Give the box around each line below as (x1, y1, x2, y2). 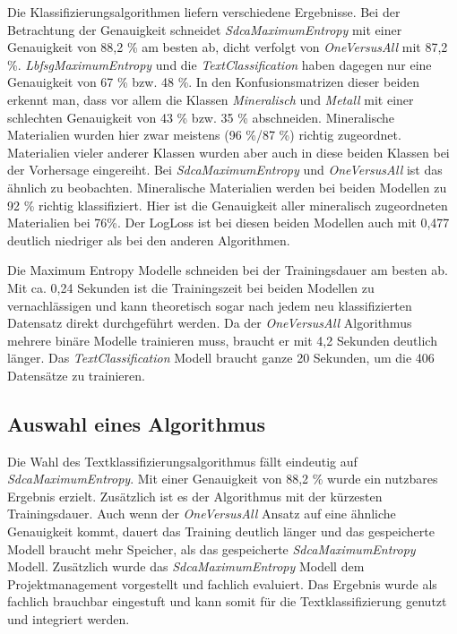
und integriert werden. (7, 610, 130, 629)
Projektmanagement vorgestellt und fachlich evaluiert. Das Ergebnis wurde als (7, 574, 437, 593)
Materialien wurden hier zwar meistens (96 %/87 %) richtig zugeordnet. (7, 125, 401, 144)
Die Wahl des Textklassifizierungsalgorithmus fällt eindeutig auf (7, 451, 358, 470)
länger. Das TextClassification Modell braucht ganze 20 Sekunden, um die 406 (7, 348, 435, 367)
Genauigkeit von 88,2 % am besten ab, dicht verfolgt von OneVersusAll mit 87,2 (7, 38, 448, 56)
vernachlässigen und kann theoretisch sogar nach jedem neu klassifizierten (7, 296, 412, 314)
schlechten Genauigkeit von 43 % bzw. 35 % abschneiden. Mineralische (7, 107, 394, 126)
